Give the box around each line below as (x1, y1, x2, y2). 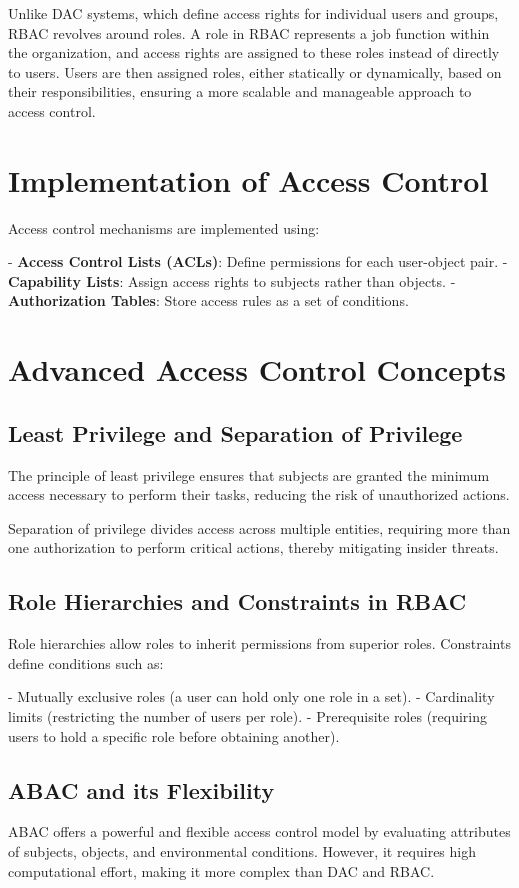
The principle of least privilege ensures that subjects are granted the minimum (8, 464, 490, 485)
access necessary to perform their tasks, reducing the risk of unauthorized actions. (8, 484, 510, 505)
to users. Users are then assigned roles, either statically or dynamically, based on (8, 61, 502, 82)
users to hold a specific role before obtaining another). (8, 725, 340, 746)
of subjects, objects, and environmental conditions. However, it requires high (8, 840, 477, 861)
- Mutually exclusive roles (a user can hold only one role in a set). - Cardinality (8, 686, 495, 707)
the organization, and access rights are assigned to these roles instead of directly (8, 42, 500, 63)
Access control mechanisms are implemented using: (8, 217, 320, 238)
